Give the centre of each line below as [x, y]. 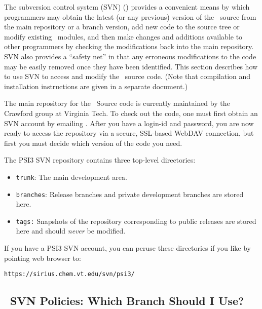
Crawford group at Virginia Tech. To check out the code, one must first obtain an [131, 113]
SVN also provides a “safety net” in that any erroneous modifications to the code [130, 56]
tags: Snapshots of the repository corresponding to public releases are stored [136, 221]
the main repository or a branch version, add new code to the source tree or [122, 27]
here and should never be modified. [71, 231]
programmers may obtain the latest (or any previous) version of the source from [130, 16]
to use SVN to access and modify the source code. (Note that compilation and [127, 76]
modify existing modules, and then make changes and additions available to [123, 36]
